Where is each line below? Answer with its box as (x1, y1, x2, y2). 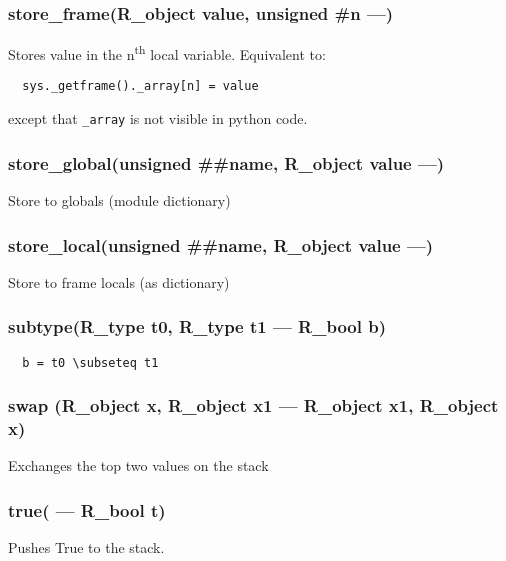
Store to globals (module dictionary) (8, 190, 231, 210)
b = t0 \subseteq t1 (22, 355, 159, 370)
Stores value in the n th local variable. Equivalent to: (8, 41, 326, 64)
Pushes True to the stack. (8, 537, 165, 558)
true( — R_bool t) (8, 497, 166, 522)
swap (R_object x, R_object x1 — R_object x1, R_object (8, 393, 499, 418)
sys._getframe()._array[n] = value (22, 79, 259, 94)
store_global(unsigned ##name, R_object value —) (8, 150, 445, 175)
